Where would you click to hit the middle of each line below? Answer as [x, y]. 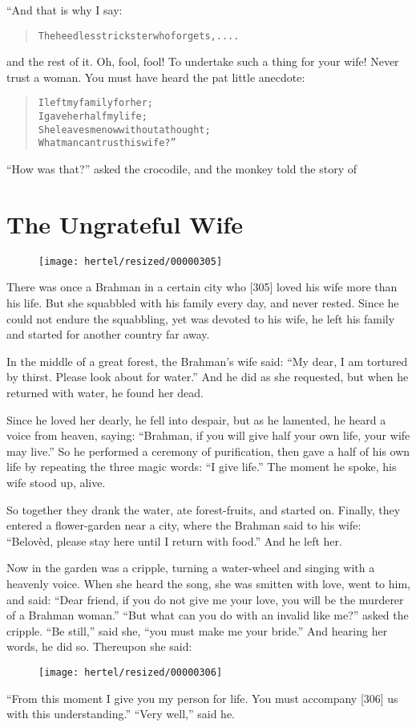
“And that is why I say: [65, 10]
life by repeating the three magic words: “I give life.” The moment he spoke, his [202, 467]
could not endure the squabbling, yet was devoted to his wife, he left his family [201, 318]
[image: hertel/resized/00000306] [131, 672]
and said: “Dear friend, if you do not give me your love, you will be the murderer [205, 599]
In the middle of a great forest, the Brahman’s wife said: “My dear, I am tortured [207, 361]
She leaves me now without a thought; [124, 130]
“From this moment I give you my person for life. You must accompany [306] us [202, 698]
